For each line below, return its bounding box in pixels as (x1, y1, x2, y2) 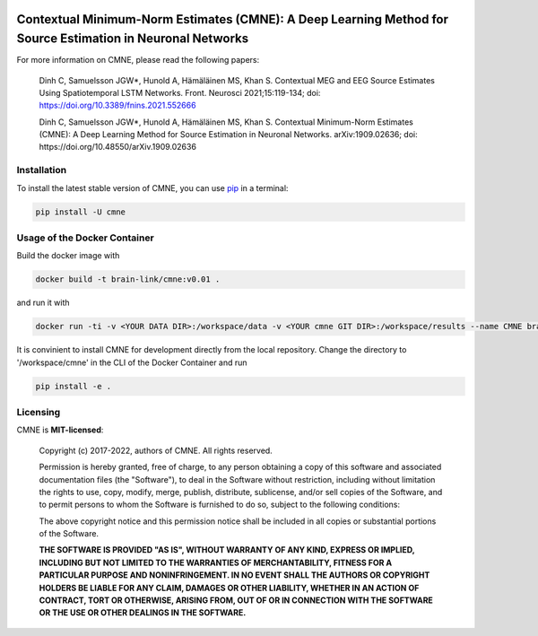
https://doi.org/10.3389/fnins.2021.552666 (39, 100, 196, 111)
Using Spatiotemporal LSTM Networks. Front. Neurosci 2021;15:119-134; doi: (39, 87, 321, 98)
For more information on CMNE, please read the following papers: (16, 55, 260, 65)
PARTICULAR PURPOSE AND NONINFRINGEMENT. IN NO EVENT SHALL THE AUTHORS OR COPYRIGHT (39, 570, 430, 580)
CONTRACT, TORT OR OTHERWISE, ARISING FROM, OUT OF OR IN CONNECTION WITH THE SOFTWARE (39, 595, 434, 606)
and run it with (16, 297, 71, 309)
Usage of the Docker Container (16, 231, 154, 244)
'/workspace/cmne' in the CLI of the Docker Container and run (16, 357, 247, 368)
